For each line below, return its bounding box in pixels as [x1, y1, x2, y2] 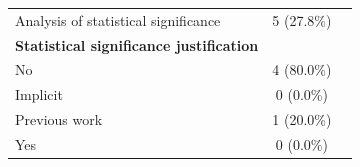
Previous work [15, 109, 103, 130]
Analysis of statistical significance [15, 9, 221, 30]
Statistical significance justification [15, 34, 259, 55]
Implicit [15, 84, 63, 105]
